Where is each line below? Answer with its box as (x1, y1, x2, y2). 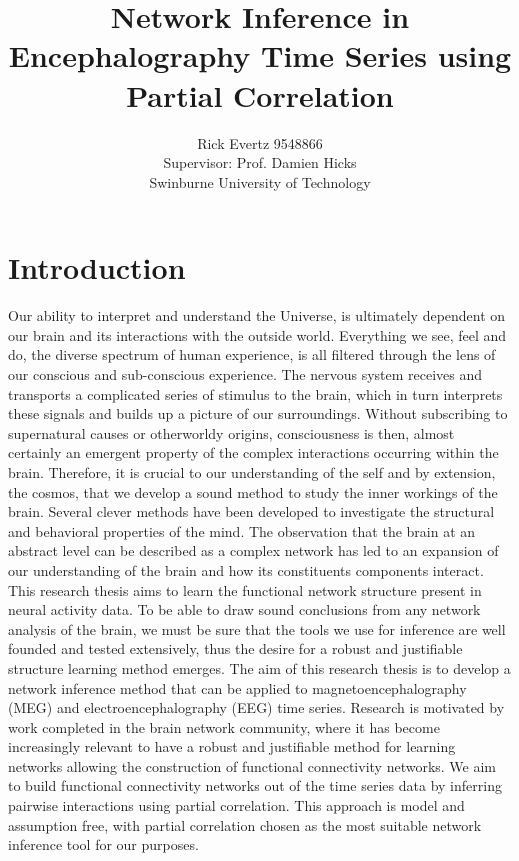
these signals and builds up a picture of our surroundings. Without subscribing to (8, 403, 508, 424)
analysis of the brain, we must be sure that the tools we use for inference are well (8, 618, 506, 639)
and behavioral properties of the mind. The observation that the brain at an (8, 520, 476, 541)
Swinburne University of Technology (149, 171, 371, 192)
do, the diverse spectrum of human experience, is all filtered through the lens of (8, 344, 496, 365)
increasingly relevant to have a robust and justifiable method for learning (8, 736, 456, 757)
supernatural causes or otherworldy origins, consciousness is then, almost (8, 422, 455, 443)
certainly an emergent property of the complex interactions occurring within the (8, 442, 499, 463)
